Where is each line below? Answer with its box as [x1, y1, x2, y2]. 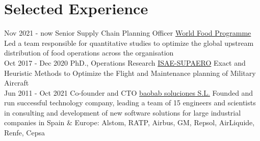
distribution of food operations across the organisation [4, 47, 174, 58]
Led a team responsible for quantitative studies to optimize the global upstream [4, 37, 254, 48]
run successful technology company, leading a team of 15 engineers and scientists [4, 97, 256, 108]
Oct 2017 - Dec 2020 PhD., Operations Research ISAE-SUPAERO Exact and [4, 57, 246, 68]
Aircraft [4, 77, 29, 88]
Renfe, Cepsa [4, 127, 45, 138]
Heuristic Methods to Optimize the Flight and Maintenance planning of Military [4, 67, 256, 78]
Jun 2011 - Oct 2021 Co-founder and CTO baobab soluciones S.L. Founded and [4, 87, 253, 98]
